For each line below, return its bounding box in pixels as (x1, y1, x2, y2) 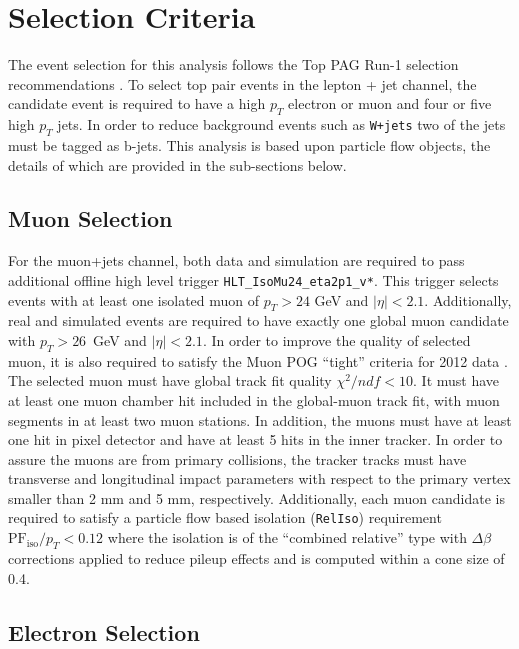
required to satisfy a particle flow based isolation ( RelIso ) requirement (8, 507, 442, 528)
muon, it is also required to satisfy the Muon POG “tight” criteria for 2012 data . (8, 350, 508, 371)
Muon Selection (8, 203, 173, 234)
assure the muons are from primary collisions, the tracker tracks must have (8, 448, 467, 469)
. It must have (413, 370, 500, 391)
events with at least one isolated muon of (8, 289, 260, 310)
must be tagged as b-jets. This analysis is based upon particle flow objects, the (8, 134, 491, 155)
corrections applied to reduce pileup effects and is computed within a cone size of (8, 547, 505, 568)
